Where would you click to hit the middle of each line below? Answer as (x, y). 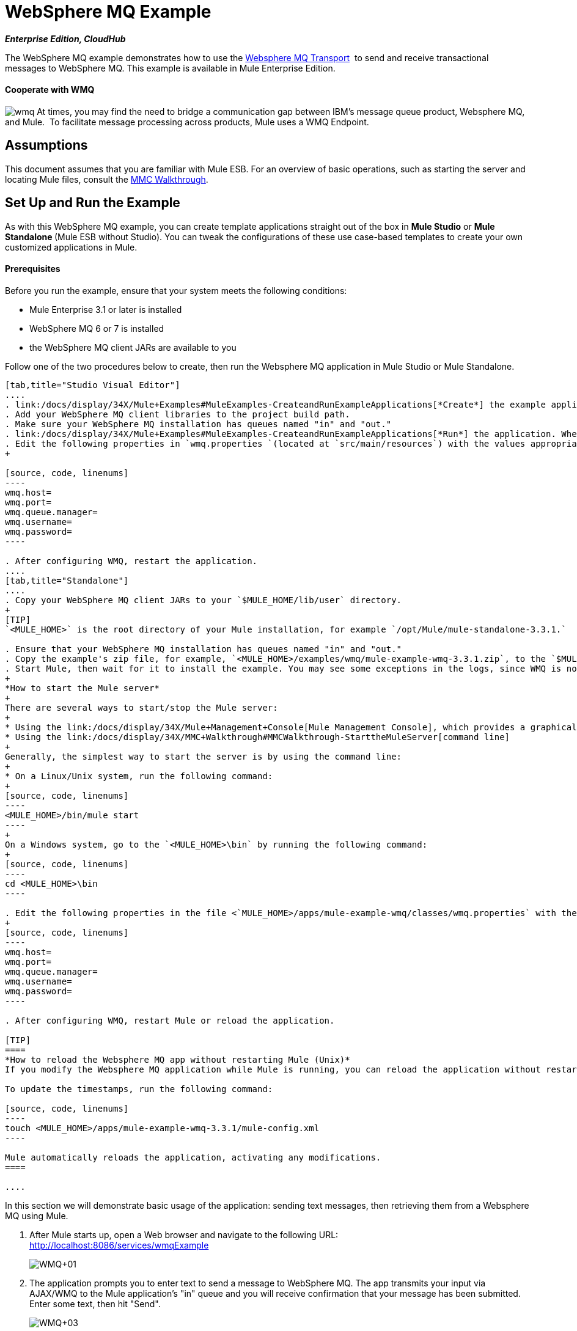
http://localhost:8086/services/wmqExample (119, 1245)
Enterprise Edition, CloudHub (65, 38)
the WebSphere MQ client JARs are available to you (133, 347)
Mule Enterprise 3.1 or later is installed (106, 309)
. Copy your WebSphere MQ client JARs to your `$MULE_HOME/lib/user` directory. (204, 600)
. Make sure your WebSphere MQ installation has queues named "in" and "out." (198, 424)
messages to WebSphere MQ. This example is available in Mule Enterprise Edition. (170, 68)
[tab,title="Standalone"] (67, 580)
